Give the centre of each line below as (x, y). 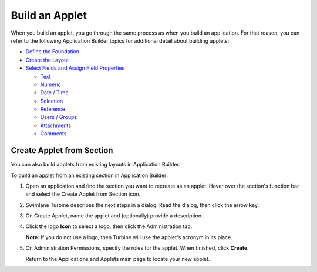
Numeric (51, 84)
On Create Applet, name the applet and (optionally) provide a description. (114, 216)
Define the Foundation (52, 52)
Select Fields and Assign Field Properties (75, 68)
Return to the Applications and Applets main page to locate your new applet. (118, 259)
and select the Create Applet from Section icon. (83, 194)
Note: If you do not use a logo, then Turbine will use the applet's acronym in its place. (129, 237)
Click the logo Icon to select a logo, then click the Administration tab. (109, 226)
